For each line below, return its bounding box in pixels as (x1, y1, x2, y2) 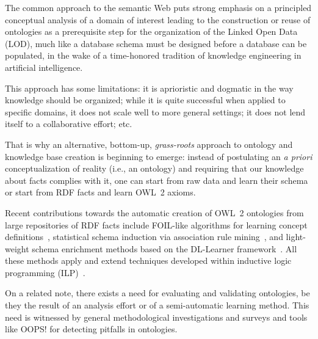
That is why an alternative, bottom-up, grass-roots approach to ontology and (5, 137, 293, 150)
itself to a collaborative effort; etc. (5, 117, 132, 130)
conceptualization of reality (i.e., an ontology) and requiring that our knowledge (5, 162, 304, 175)
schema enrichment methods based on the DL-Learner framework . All (32, 242, 297, 255)
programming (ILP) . (5, 266, 85, 279)
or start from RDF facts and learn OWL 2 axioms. (5, 186, 196, 199)
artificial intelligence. (5, 60, 83, 73)
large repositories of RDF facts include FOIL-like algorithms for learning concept (5, 218, 308, 231)
